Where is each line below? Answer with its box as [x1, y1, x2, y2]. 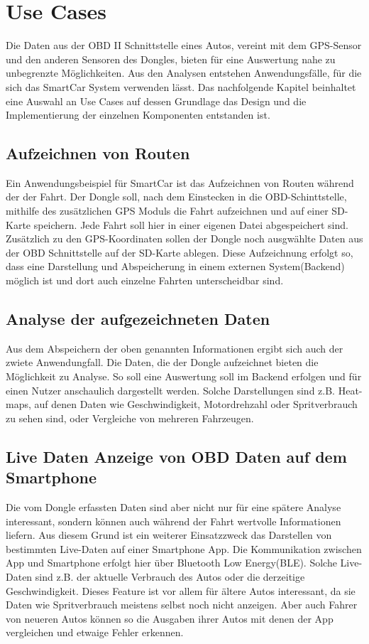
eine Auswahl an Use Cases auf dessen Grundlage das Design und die [6, 93, 307, 108]
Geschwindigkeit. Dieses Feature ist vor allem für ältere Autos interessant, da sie [6, 583, 356, 598]
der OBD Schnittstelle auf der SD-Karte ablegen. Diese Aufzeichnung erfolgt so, [6, 245, 353, 259]
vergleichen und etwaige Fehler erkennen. [6, 625, 184, 640]
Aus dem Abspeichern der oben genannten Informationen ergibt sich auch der [6, 340, 343, 355]
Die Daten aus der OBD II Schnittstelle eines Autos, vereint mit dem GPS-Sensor [6, 38, 362, 53]
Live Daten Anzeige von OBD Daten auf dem [6, 445, 347, 467]
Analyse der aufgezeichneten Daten [6, 308, 270, 330]
